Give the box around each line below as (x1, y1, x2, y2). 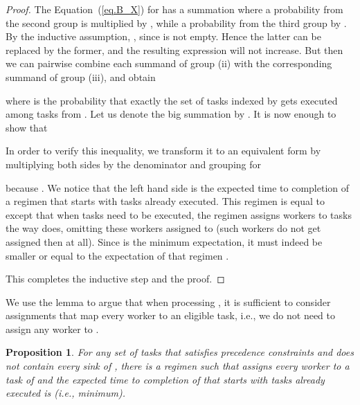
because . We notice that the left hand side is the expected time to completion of (6, 180, 350, 195)
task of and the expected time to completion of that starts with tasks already (6, 372, 325, 386)
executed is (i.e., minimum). (6, 386, 125, 400)
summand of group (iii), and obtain (6, 69, 156, 84)
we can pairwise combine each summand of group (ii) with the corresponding (6, 56, 332, 71)
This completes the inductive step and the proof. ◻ (6, 271, 225, 286)
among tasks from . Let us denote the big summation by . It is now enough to (6, 107, 336, 121)
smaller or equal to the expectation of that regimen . (6, 248, 229, 262)
